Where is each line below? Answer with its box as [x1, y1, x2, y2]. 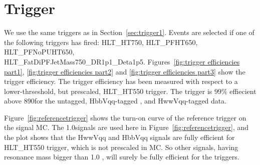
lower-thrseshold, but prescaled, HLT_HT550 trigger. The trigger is [4, 85, 212, 96]
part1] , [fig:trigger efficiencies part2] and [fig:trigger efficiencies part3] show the [4, 66, 245, 76]
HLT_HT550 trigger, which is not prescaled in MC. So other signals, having [4, 141, 238, 152]
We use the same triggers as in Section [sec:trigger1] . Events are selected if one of [4, 27, 254, 37]
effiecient [229, 85, 256, 96]
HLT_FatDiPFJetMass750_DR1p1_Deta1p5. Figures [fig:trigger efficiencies [4, 56, 240, 66]
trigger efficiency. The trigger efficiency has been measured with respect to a [4, 76, 238, 86]
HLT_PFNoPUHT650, [4, 46, 75, 57]
